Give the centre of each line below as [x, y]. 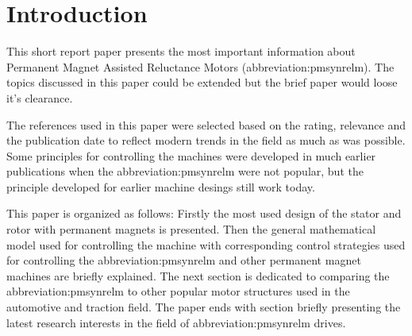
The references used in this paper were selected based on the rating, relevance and [206, 124]
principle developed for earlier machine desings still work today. [161, 186]
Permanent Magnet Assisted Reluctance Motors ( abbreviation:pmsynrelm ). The [200, 66]
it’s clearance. [40, 97]
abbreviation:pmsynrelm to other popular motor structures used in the [178, 291]
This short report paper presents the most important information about [181, 51]
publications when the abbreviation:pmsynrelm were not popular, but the [185, 171]
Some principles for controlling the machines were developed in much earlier [191, 155]
